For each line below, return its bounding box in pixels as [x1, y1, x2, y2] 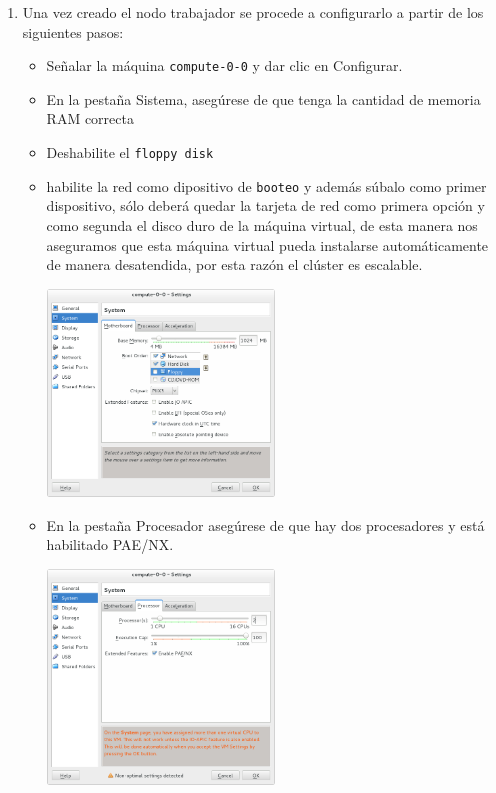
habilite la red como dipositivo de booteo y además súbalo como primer [46, 175, 487, 196]
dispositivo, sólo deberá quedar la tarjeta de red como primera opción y [46, 195, 485, 216]
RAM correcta [46, 108, 134, 129]
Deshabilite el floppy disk [46, 142, 214, 163]
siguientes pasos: [22, 21, 124, 42]
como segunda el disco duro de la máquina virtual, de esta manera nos [46, 214, 478, 235]
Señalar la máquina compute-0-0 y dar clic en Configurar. [46, 55, 403, 76]
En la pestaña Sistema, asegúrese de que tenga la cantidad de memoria [46, 88, 481, 109]
